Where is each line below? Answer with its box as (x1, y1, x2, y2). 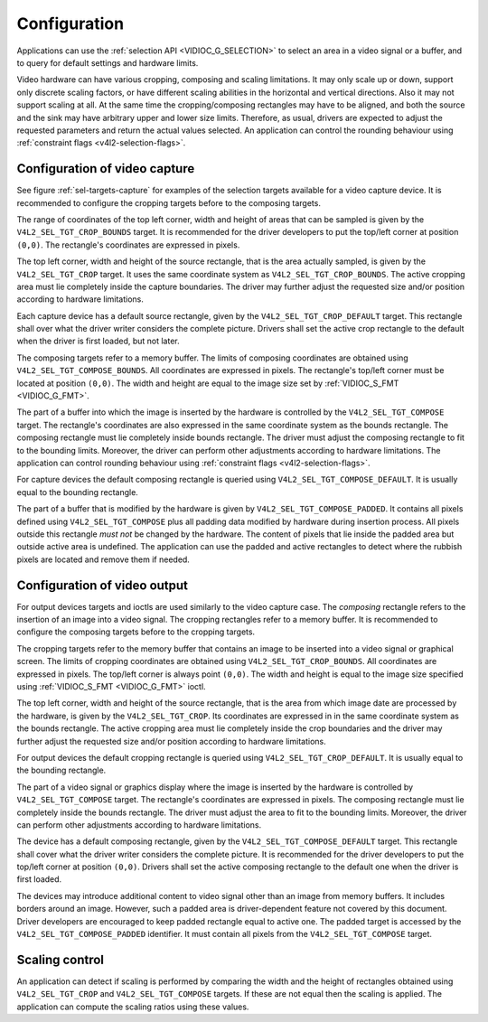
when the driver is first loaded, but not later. (16, 335, 180, 347)
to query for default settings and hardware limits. (16, 57, 199, 68)
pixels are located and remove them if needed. (16, 554, 190, 565)
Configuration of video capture (16, 161, 195, 176)
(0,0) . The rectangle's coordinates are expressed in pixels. (16, 239, 240, 250)
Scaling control (16, 952, 104, 967)
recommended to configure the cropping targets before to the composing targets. (16, 197, 321, 208)
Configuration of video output (16, 577, 189, 593)
